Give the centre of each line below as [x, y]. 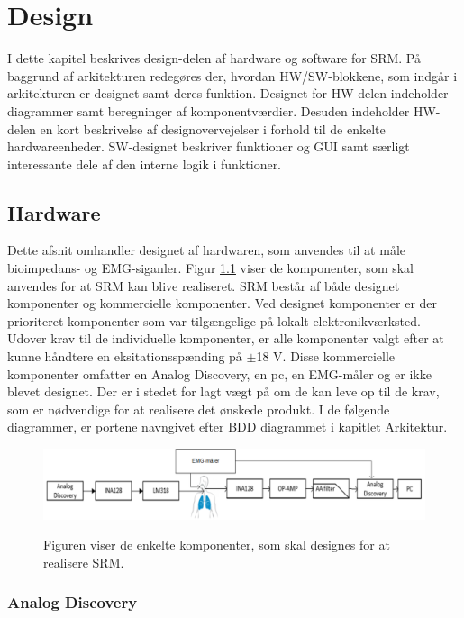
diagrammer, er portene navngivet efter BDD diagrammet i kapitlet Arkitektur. [227, 427]
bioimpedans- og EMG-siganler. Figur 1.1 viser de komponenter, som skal [211, 268]
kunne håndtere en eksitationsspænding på [125, 356]
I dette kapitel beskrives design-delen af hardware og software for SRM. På [214, 58]
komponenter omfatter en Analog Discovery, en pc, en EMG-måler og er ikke [219, 373]
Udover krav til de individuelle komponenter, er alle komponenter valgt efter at [226, 338]
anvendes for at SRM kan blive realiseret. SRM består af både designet [204, 285]
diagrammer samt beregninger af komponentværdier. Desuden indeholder [209, 110]
